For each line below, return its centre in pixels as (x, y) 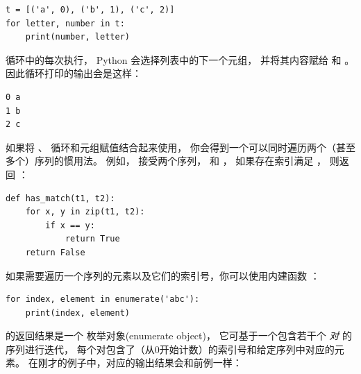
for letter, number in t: (65, 23)
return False (55, 252)
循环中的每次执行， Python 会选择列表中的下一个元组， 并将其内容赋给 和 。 (180, 59)
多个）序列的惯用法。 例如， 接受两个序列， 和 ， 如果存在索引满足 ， (166, 161)
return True (92, 239)
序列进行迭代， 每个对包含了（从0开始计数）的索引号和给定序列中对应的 (170, 349)
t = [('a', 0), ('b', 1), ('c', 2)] (90, 10)
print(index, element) (77, 313)
